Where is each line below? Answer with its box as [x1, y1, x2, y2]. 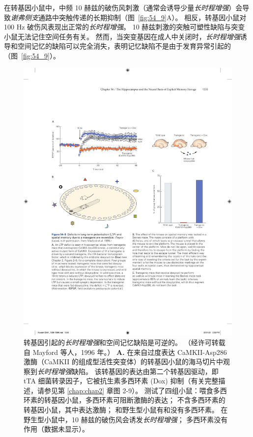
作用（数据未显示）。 [24, 424, 89, 434]
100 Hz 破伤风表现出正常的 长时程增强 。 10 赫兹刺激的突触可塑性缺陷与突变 [4, 22, 245, 32]
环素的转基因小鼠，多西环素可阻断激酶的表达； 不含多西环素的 [24, 395, 225, 405]
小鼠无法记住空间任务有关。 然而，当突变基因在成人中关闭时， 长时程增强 [4, 31, 240, 41]
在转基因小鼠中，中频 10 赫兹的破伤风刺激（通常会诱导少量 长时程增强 [4, 2, 229, 12]
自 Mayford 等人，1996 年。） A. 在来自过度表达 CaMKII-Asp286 [24, 347, 227, 357]
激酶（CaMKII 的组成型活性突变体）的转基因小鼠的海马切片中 [24, 356, 223, 367]
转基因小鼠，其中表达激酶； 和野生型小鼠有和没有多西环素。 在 [24, 405, 228, 415]
